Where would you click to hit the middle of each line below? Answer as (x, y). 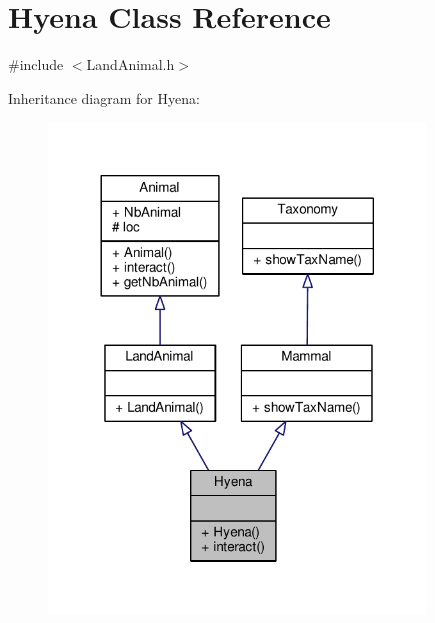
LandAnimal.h (130, 64)
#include (36, 64)
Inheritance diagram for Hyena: (104, 97)
